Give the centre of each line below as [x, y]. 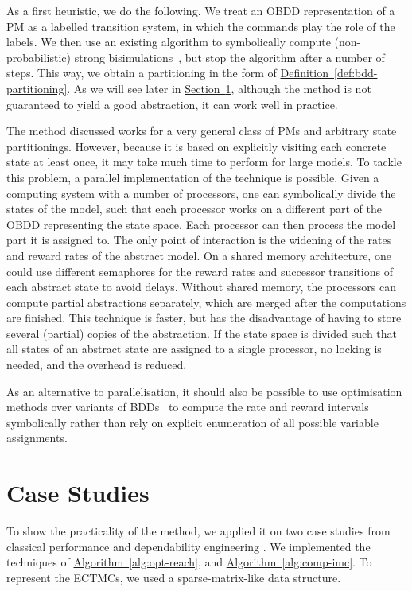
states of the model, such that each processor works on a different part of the [194, 209]
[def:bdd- [356, 73]
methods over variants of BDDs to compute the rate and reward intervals [188, 407]
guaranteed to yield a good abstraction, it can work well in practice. [172, 104]
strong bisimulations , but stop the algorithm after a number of [229, 57]
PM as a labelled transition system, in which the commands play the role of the [201, 26]
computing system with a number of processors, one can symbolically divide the [201, 193]
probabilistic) [39, 57]
